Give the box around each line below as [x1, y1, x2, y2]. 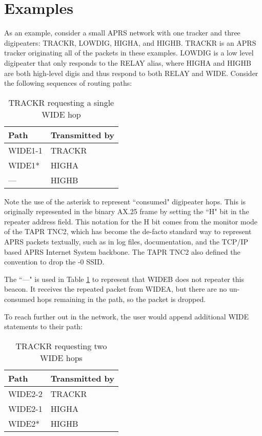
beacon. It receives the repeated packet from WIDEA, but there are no [4, 283, 227, 294]
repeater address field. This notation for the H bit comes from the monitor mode [4, 216, 258, 226]
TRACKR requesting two [15, 339, 107, 352]
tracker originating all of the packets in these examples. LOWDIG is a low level [4, 47, 254, 58]
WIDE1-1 [8, 144, 43, 156]
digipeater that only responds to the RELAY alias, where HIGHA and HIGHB [4, 57, 252, 68]
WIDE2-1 [8, 402, 43, 414]
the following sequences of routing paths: [4, 78, 132, 88]
